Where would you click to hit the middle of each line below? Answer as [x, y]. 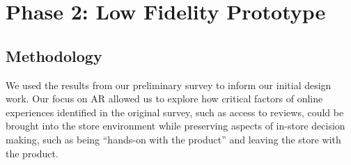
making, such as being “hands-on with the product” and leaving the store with [173, 139]
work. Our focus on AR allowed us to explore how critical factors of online [164, 99]
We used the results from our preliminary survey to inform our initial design [169, 85]
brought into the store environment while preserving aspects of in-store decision [175, 126]
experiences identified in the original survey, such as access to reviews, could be [175, 112]
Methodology [54, 55]
